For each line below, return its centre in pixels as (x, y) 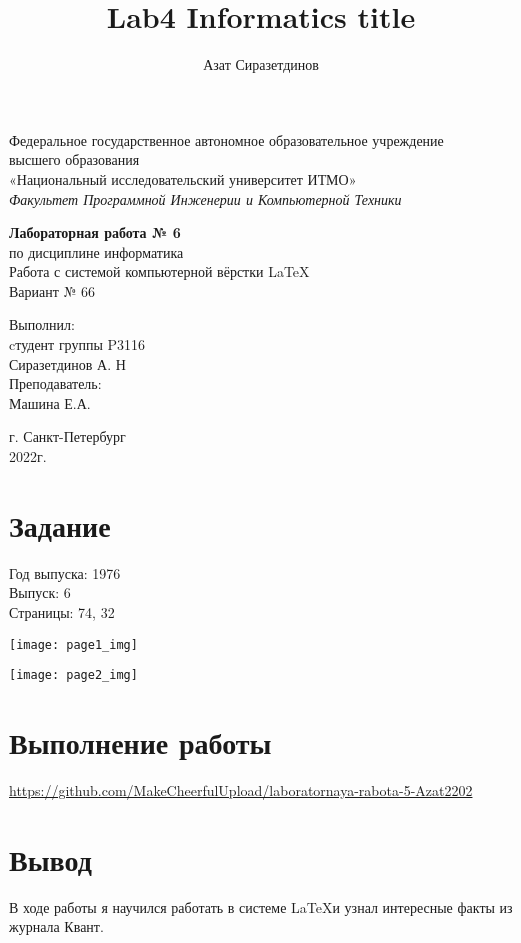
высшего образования (74, 159)
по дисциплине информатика (96, 251)
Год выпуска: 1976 (65, 572)
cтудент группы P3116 (77, 344)
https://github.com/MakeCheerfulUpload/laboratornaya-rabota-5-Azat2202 (241, 789)
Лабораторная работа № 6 (95, 232)
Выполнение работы (140, 742)
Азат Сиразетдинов (261, 64)
